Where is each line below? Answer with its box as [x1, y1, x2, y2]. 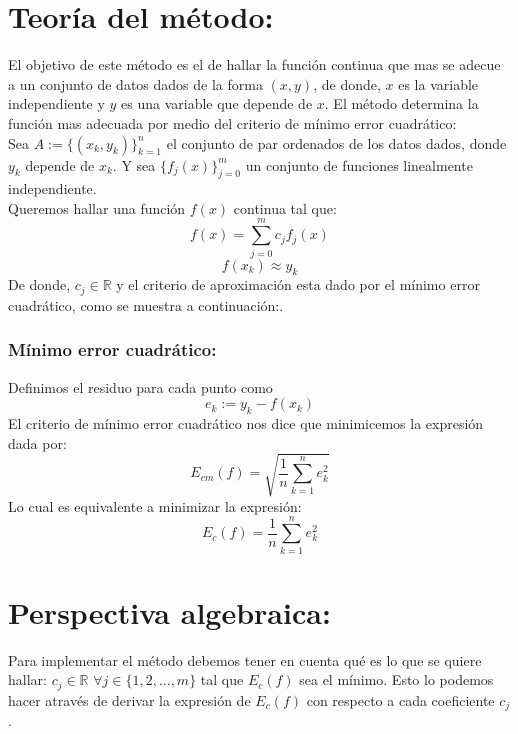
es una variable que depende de [121, 93, 313, 114]
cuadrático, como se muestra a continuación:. [8, 294, 284, 315]
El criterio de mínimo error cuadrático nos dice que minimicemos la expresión [8, 413, 484, 434]
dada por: [8, 432, 67, 453]
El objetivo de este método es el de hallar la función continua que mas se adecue [8, 54, 501, 75]
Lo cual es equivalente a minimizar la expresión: [8, 495, 302, 516]
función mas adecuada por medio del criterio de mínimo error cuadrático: [8, 112, 457, 133]
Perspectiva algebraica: [8, 591, 331, 632]
